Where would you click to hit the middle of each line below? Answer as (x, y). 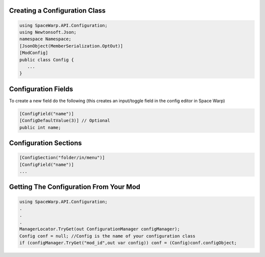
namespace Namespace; (45, 39)
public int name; (40, 127)
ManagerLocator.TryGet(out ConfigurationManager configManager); (100, 229)
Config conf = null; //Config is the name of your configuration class (107, 236)
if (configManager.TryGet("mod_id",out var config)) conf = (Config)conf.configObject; (128, 243)
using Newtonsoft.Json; (48, 32)
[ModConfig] (34, 53)
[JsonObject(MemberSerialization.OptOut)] (71, 46)
